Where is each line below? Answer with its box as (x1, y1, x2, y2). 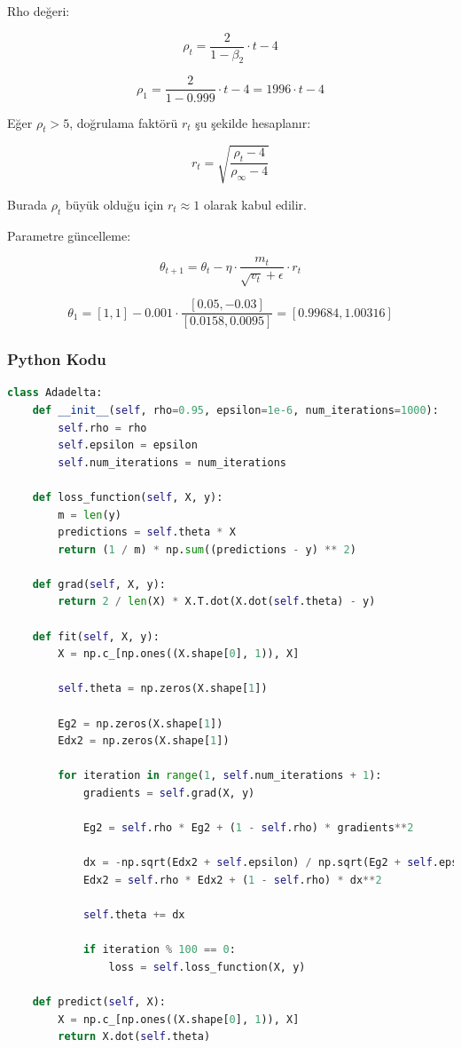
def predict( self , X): (32, 996, 166, 1009)
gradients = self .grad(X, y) (82, 787, 255, 800)
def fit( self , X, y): (32, 630, 160, 643)
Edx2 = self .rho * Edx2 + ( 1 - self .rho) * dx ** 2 (82, 873, 382, 886)
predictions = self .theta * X (58, 526, 236, 539)
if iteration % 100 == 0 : (82, 943, 236, 957)
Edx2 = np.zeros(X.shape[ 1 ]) (58, 734, 230, 748)
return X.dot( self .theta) (58, 1030, 211, 1044)
